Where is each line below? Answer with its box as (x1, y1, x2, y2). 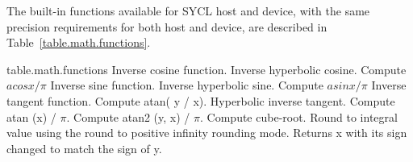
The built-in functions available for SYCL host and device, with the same (6, 2, 370, 19)
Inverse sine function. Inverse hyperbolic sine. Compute (50, 77, 323, 93)
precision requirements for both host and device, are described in (6, 18, 327, 35)
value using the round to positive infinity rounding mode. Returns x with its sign (6, 124, 407, 141)
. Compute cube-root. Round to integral (200, 108, 398, 125)
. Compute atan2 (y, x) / (66, 108, 190, 125)
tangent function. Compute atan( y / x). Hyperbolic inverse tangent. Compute (6, 92, 395, 109)
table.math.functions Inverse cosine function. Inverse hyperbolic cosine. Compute (6, 60, 407, 77)
